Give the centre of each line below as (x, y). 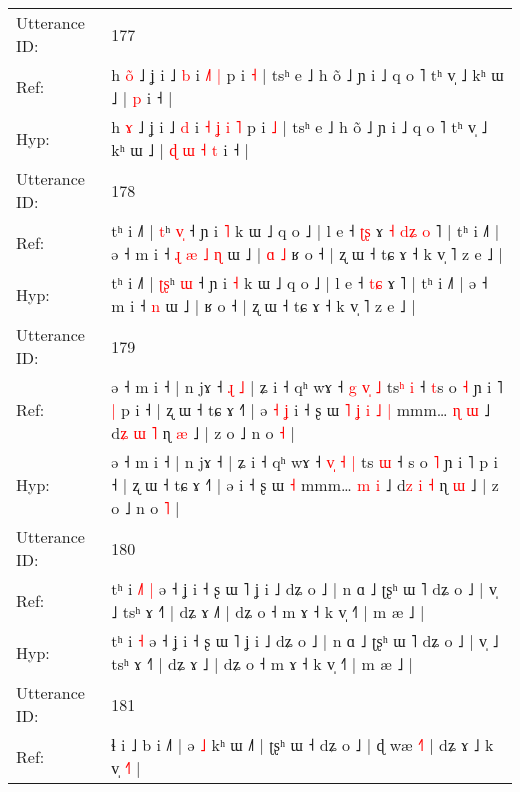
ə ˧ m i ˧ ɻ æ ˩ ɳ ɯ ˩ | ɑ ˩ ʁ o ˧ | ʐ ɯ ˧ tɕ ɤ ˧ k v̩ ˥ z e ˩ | (307, 253)
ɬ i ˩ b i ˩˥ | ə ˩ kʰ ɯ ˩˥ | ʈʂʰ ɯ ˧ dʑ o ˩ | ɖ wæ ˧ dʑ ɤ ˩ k (302, 744)
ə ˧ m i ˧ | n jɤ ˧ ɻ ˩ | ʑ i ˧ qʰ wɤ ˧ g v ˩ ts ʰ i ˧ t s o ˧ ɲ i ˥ (307, 386)
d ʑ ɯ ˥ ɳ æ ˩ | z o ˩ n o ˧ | (203, 432)
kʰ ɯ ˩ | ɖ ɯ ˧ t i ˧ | (180, 149)
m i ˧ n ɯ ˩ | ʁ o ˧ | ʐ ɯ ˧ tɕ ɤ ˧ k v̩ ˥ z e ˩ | (263, 305)
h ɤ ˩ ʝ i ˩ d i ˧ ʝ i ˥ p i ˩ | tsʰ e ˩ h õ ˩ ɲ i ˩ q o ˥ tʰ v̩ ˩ (299, 126)
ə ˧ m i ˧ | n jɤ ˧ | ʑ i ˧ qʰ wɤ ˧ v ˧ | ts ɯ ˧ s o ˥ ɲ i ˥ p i (304, 461)
